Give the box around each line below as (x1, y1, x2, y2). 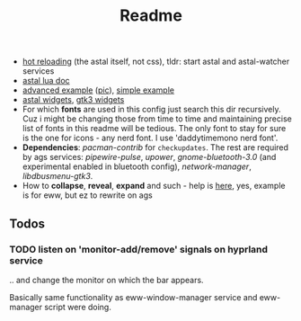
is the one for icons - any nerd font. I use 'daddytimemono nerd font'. (22, 132, 279, 144)
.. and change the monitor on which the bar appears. (9, 274, 204, 285)
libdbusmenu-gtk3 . (22, 171, 93, 182)
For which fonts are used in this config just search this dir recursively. (22, 104, 281, 115)
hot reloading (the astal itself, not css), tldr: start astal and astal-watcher (22, 56, 290, 67)
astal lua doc (22, 76, 70, 86)
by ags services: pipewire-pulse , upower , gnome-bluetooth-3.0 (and (22, 152, 277, 163)
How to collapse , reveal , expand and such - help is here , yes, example (22, 181, 286, 192)
